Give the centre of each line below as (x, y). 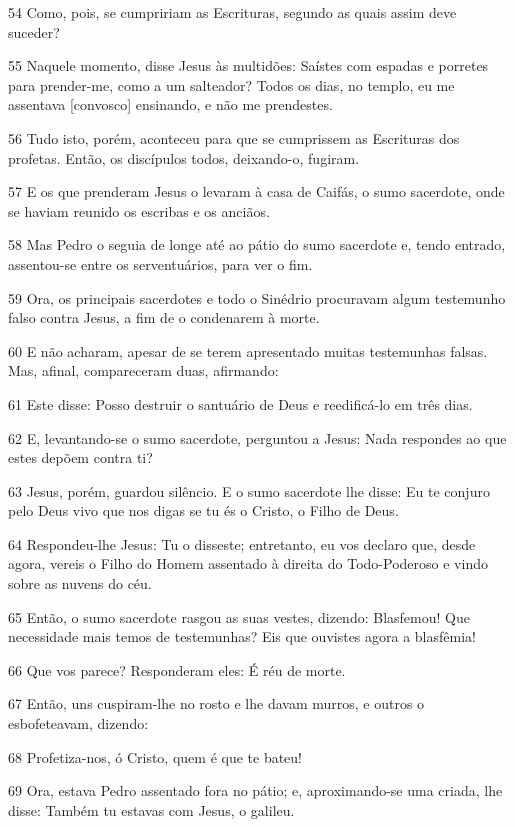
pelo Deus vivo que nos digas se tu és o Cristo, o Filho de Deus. (203, 510)
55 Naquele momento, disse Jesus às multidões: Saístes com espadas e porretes (248, 65)
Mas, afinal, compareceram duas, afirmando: (143, 370)
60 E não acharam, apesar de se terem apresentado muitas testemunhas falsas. (248, 350)
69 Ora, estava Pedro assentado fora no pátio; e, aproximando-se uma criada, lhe (255, 790)
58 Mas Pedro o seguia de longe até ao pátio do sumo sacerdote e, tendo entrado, (257, 244)
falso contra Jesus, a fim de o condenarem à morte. (164, 317)
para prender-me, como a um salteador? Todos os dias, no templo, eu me (231, 84)
